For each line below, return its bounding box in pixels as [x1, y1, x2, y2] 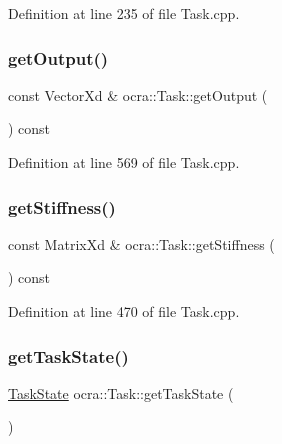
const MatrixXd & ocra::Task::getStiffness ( [8, 233, 275, 254]
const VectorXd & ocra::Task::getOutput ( [8, 84, 268, 105]
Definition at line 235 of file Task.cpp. [8, 3, 240, 23]
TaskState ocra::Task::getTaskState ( [8, 382, 234, 403]
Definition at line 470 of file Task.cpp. [8, 301, 240, 321]
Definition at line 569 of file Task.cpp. [8, 152, 240, 172]
